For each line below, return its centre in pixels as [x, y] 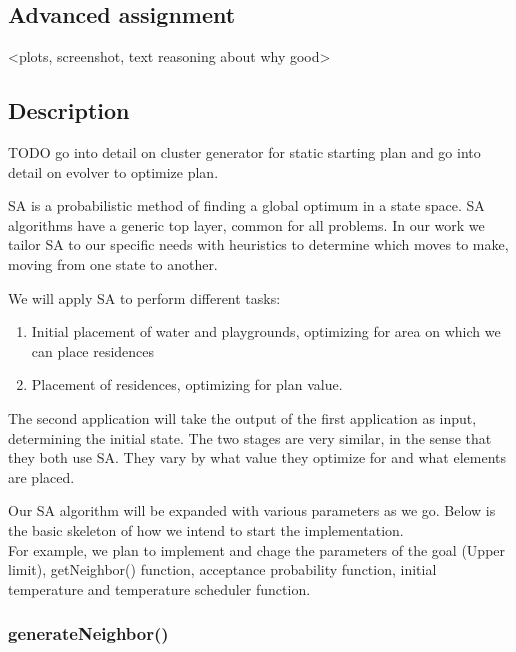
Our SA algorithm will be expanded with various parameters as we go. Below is [252, 510]
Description [69, 110]
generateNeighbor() [88, 633]
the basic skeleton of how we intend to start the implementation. [206, 529]
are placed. [41, 476]
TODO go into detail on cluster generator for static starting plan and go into [244, 152]
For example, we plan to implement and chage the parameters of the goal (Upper [257, 549]
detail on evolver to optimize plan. [113, 171]
